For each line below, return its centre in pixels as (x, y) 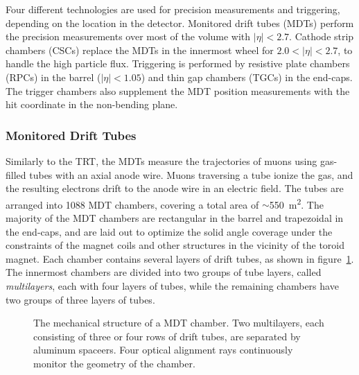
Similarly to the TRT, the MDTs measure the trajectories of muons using (161, 160)
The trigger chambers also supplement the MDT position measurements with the (178, 90)
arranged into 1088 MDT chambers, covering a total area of (132, 204)
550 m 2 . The (296, 203)
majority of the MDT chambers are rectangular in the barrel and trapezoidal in (175, 218)
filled (16, 174)
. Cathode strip (322, 36)
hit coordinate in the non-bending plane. (92, 104)
